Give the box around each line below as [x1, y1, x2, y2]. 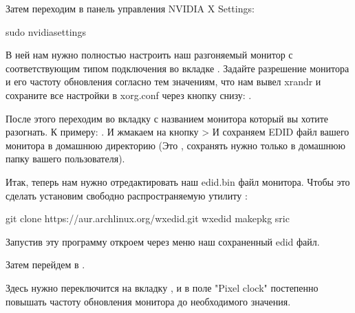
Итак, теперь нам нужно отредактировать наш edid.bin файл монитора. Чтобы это [6, 174, 350, 188]
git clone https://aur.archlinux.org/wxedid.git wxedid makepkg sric [6, 211, 290, 226]
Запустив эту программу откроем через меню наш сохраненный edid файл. [6, 234, 320, 248]
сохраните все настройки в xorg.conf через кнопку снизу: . [6, 87, 252, 102]
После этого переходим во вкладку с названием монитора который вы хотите [6, 111, 329, 125]
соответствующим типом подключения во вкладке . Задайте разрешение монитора [6, 61, 349, 75]
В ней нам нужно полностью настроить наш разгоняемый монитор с [6, 47, 293, 62]
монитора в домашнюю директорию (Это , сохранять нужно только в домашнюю [6, 138, 345, 152]
